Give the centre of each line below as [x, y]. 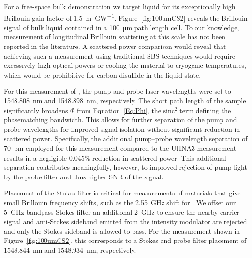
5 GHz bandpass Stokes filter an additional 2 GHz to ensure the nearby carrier [122, 212]
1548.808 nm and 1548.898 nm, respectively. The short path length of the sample [125, 100]
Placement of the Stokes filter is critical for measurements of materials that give [122, 193]
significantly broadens [36, 110]
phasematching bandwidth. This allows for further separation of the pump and [120, 120]
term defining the [205, 110]
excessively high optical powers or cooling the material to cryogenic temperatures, [125, 65]
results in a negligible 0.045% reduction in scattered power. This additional [115, 157]
